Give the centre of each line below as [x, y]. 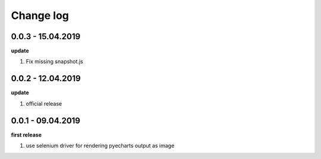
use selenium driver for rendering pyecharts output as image [100, 146]
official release [44, 103]
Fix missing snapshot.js [54, 62]
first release [26, 135]
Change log [40, 15]
